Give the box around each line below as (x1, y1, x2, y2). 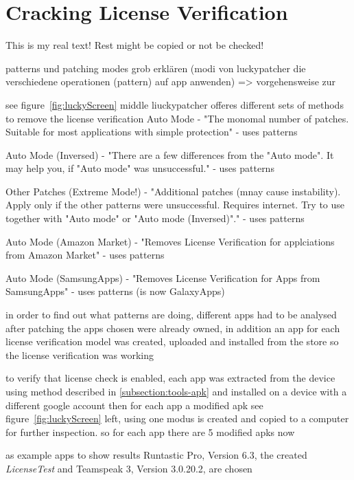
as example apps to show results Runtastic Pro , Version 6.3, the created (5, 448, 307, 462)
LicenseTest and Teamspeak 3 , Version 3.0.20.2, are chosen (5, 461, 252, 475)
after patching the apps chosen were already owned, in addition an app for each (5, 320, 340, 335)
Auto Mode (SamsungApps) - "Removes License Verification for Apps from (5, 270, 320, 285)
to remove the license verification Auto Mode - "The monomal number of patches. (5, 111, 349, 125)
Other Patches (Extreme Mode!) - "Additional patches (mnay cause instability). (5, 184, 341, 198)
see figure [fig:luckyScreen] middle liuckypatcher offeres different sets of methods (5, 97, 344, 111)
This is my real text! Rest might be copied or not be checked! (5, 38, 264, 52)
